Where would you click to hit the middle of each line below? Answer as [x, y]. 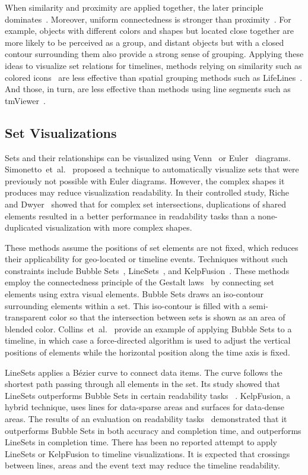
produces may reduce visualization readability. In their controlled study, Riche [147, 192]
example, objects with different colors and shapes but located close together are [150, 31]
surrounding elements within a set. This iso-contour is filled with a [126, 305]
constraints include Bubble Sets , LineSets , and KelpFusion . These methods [147, 270]
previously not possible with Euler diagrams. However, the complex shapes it [145, 180]
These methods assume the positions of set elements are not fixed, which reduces [152, 247]
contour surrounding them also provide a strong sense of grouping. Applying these [154, 54]
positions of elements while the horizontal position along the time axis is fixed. [147, 352]
